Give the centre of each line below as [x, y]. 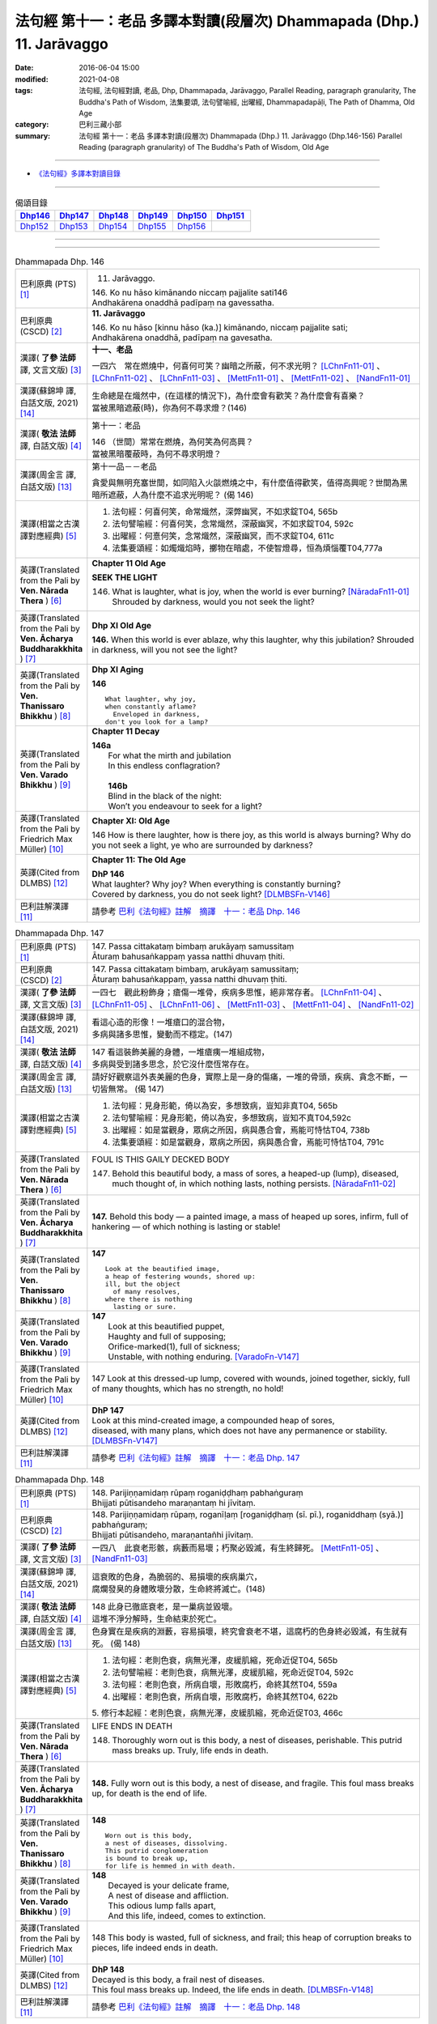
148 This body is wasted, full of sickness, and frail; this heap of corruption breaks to [252, 1937]
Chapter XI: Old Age [131, 820]
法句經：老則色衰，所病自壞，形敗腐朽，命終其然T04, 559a [225, 1685]
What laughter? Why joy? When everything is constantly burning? [216, 884]
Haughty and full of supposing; [167, 1336]
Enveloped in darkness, [157, 714]
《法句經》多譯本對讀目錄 [78, 173]
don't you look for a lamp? [157, 722]
